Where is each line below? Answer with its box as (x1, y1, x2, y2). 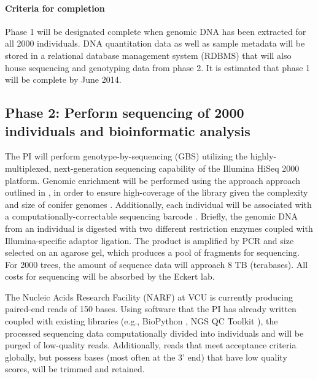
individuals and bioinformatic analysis (5, 121, 250, 140)
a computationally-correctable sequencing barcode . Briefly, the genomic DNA (5, 210, 298, 223)
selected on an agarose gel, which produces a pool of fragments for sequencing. (5, 246, 300, 259)
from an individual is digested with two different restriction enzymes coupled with (5, 221, 313, 234)
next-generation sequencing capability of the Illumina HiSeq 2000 (54, 161, 300, 174)
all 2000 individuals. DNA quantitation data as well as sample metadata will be (5, 37, 305, 50)
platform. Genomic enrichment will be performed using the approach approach (5, 174, 301, 186)
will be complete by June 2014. (5, 73, 122, 86)
